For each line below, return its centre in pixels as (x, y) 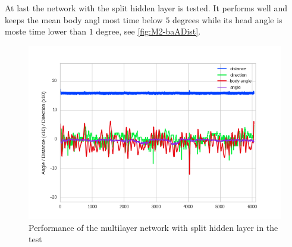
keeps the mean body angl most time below (84, 19)
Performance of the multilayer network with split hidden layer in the (153, 227)
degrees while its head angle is (227, 19)
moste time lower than (45, 31)
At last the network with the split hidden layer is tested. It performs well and (146, 8)
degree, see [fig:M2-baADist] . (148, 31)
